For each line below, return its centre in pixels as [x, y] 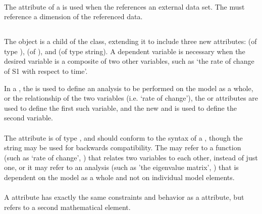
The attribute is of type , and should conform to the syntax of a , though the [123, 137]
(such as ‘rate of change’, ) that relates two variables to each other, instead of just [131, 157]
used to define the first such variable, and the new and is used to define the [120, 108]
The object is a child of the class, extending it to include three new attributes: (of [130, 41]
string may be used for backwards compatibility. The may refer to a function [123, 147]
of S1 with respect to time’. [46, 71]
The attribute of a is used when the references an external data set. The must [124, 6]
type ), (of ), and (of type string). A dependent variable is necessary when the [125, 51]
